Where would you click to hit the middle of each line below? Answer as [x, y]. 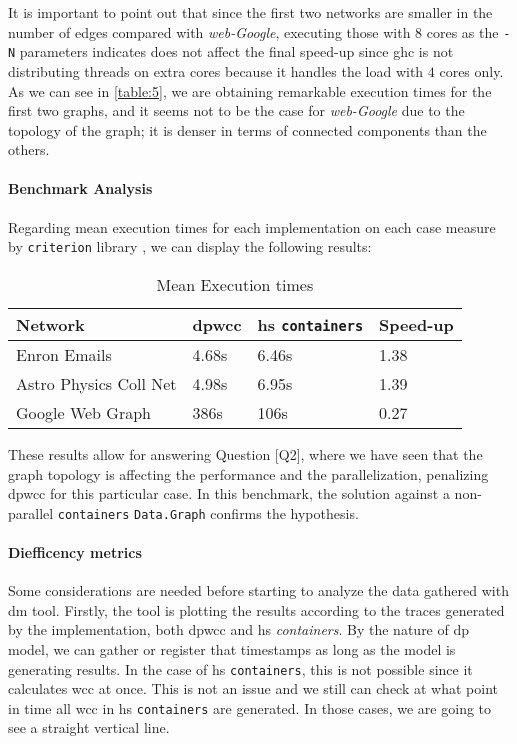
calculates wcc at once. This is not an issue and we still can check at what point [253, 688]
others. [29, 149]
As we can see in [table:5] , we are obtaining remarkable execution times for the [250, 90]
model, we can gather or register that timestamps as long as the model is [232, 648]
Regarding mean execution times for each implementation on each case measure [252, 226]
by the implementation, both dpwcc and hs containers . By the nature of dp [239, 629]
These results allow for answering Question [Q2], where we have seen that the [245, 453]
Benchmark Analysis [80, 188]
